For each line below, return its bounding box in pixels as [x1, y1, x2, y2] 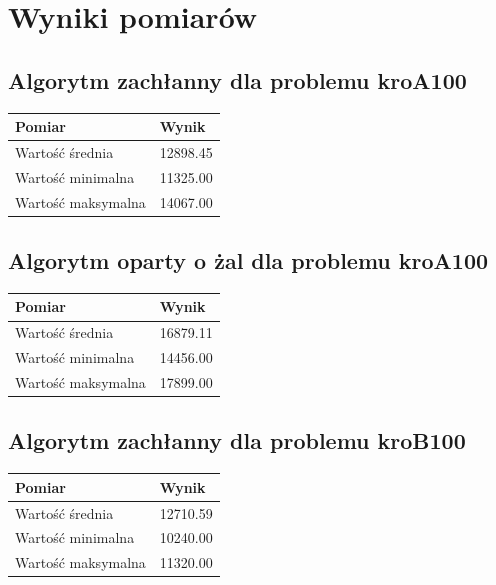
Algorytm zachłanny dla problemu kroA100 [8, 64, 467, 95]
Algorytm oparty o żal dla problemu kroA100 [8, 245, 489, 276]
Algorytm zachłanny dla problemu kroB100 [8, 425, 466, 456]
